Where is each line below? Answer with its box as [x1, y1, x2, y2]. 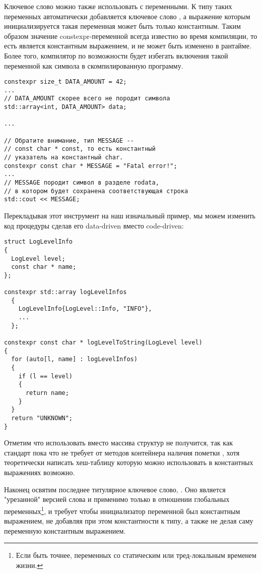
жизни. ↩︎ [16, 559, 43, 570]
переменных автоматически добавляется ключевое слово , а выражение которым [4, 11, 250, 21]
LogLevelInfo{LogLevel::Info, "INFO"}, [18, 305, 152, 313]
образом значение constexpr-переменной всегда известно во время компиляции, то [4, 30, 257, 41]
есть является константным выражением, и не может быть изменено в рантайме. [4, 40, 251, 51]
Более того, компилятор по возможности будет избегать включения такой [4, 50, 228, 61]
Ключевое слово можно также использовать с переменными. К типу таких [4, 1, 232, 11]
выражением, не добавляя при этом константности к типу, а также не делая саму [4, 515, 253, 526]
